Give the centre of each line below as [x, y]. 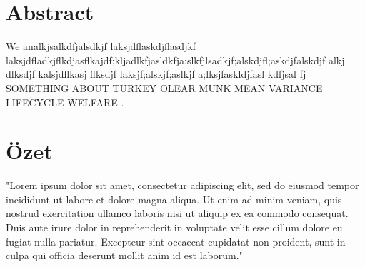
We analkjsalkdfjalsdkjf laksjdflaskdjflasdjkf [101, 46]
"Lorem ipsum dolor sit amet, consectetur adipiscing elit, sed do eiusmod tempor [182, 185]
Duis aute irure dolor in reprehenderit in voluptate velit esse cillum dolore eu [174, 227]
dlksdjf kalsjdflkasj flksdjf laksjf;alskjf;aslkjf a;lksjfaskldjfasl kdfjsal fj [156, 74]
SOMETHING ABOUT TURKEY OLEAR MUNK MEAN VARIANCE [164, 87]
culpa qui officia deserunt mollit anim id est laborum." [124, 255]
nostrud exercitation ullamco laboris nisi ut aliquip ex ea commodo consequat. [177, 213]
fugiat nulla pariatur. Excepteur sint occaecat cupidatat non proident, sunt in [176, 241]
